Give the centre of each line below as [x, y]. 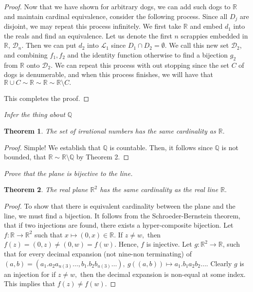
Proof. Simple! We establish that [52, 147]
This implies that [30, 283]
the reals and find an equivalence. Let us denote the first [88, 35]
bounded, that [25, 157]
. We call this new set [197, 45]
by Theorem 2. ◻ [103, 157]
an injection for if [30, 274]
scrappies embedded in [214, 35]
